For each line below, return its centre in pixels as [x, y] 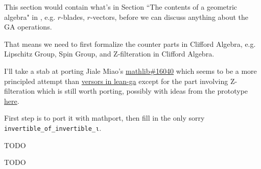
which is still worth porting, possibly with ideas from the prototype [143, 91]
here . [12, 101]
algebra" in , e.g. [30, 17]
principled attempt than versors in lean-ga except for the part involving [116, 81]
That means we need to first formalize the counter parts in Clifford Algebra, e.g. [130, 44]
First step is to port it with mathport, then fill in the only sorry [104, 118]
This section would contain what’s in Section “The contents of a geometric [121, 7]
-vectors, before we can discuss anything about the [169, 17]
